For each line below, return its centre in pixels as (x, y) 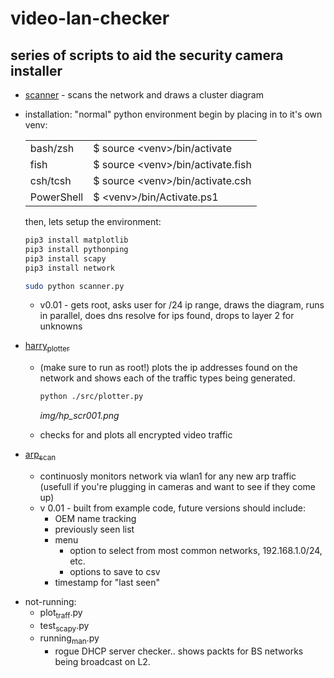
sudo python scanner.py (74, 286)
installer (36, 70)
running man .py (69, 639)
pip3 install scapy (65, 258)
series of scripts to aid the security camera (147, 55)
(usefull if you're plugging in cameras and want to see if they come (177, 486)
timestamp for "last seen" (107, 582)
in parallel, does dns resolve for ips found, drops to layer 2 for (167, 316)
